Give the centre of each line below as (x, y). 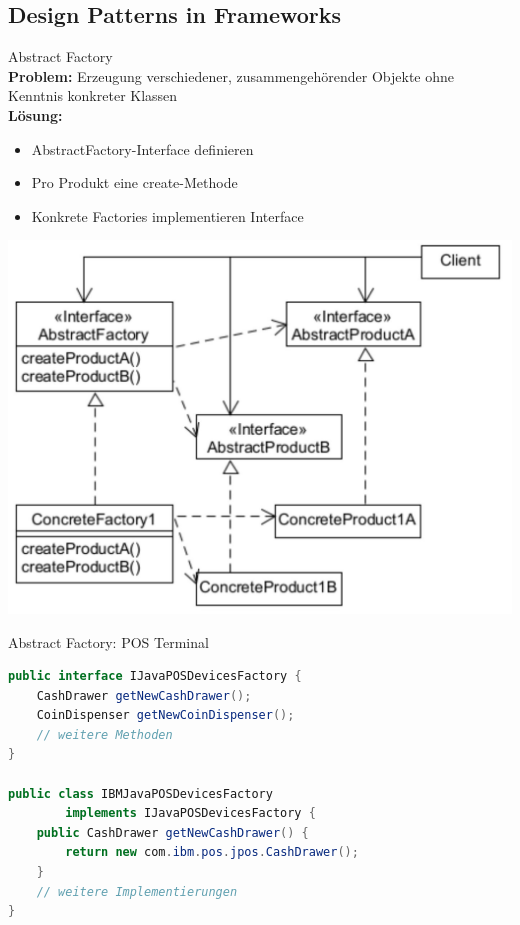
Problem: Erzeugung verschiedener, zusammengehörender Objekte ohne (231, 75)
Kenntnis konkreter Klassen (93, 95)
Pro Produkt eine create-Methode (134, 182)
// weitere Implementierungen (137, 891)
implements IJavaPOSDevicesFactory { (190, 813)
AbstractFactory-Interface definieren (142, 148)
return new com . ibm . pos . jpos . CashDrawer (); (212, 852)
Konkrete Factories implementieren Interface (167, 215)
